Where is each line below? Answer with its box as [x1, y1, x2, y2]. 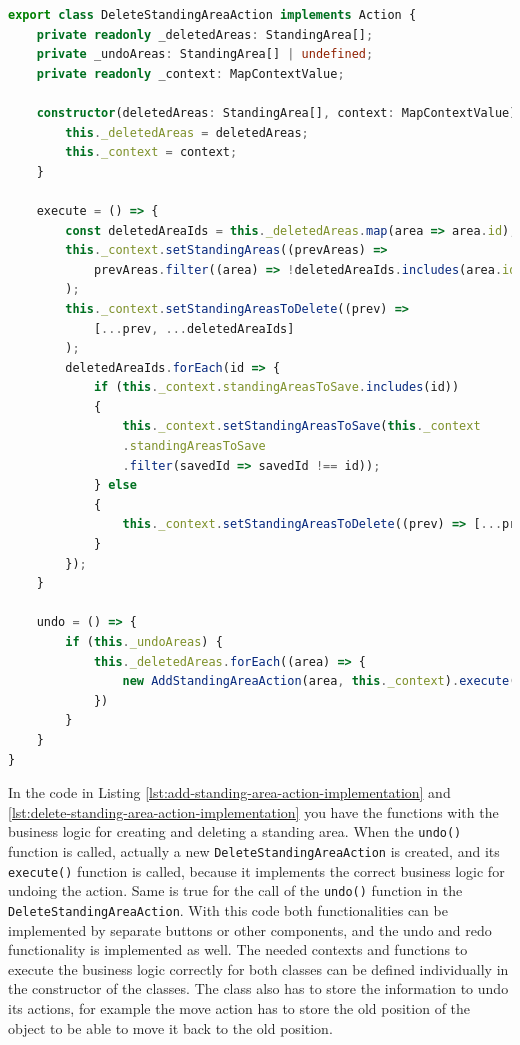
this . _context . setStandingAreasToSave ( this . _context [122, 419, 481, 434]
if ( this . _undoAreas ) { [65, 635, 223, 649]
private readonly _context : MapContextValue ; [36, 66, 345, 81]
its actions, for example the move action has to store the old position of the [8, 998, 471, 1018]
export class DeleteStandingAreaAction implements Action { [8, 8, 417, 22]
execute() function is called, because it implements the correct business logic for [8, 860, 505, 881]
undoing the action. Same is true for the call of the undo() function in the [8, 880, 463, 901]
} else [93, 478, 137, 493]
